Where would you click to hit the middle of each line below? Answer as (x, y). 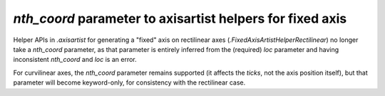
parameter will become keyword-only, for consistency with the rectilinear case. (129, 82)
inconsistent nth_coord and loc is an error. (75, 60)
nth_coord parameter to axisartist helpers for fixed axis (180, 18)
